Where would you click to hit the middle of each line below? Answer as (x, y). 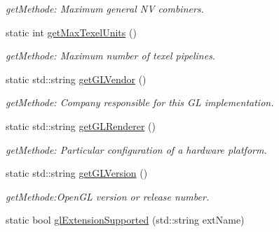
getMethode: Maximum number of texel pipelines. (111, 56)
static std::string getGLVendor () (76, 79)
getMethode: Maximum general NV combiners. (105, 8)
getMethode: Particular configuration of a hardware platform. (136, 149)
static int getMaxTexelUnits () (71, 32)
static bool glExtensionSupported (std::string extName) (125, 220)
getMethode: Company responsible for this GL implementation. (140, 102)
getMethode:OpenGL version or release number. (108, 196)
